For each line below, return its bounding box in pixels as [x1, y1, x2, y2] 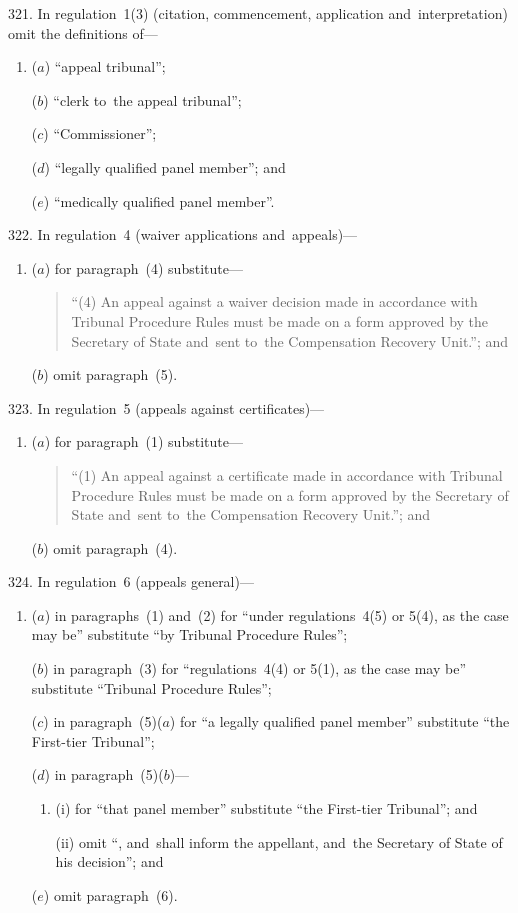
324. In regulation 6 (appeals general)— [8, 571, 254, 592]
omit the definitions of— [8, 22, 158, 43]
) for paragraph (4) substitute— [44, 257, 243, 278]
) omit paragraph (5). [43, 364, 178, 385]
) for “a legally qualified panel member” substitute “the [169, 711, 510, 732]
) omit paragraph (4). [43, 537, 178, 558]
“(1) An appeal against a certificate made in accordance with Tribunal [71, 464, 503, 485]
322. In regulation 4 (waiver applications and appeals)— [8, 224, 358, 245]
